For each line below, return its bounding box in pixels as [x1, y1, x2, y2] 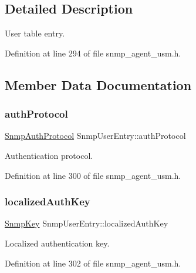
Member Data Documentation [5, 75, 192, 94]
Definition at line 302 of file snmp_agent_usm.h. [5, 257, 181, 269]
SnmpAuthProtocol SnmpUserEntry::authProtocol [5, 129, 186, 142]
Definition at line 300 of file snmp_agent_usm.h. [5, 169, 181, 181]
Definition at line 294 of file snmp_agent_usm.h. [5, 46, 181, 59]
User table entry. [5, 27, 65, 39]
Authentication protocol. [5, 149, 93, 161]
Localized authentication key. [5, 237, 110, 249]
